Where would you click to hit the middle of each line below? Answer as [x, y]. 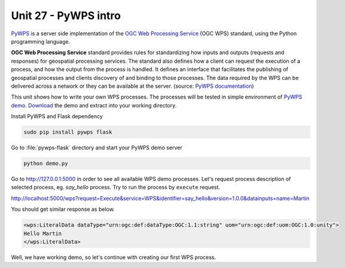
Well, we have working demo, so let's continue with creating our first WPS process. [114, 257]
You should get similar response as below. [63, 210]
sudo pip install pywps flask [68, 132]
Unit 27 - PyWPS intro [66, 16]
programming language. [41, 41]
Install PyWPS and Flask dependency [57, 116]
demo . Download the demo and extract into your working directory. [94, 105]
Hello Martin [43, 233]
